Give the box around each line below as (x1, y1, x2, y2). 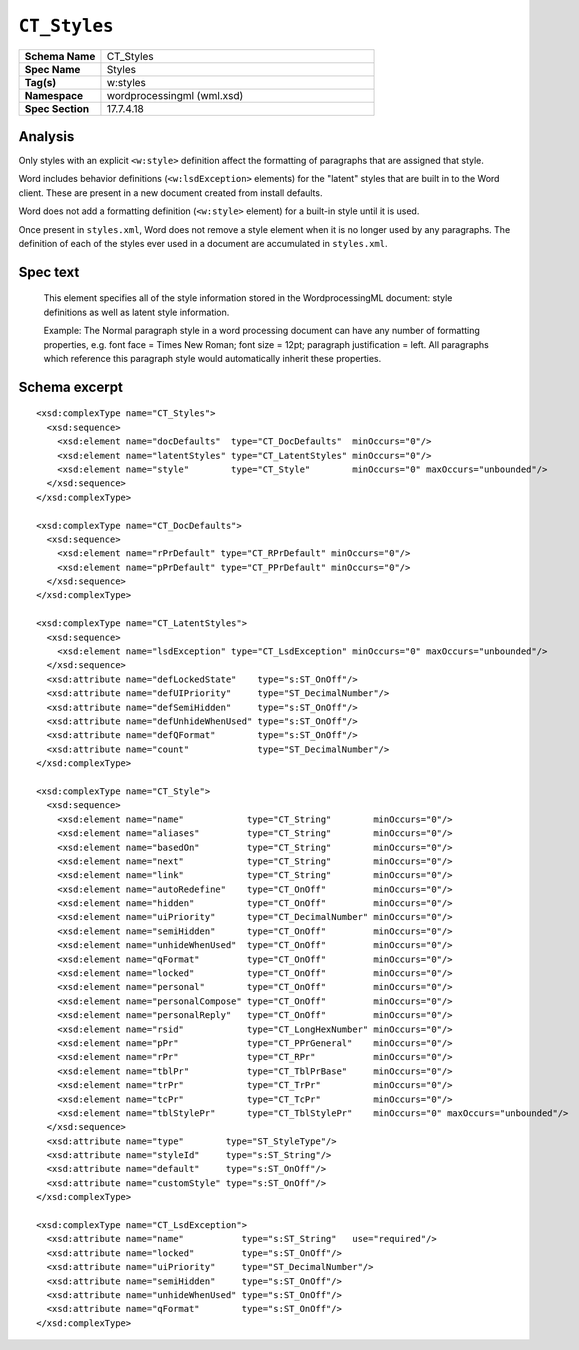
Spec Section (24, 101, 90, 115)
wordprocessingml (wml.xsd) (106, 88, 244, 102)
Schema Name (24, 49, 96, 63)
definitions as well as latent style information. (43, 306, 230, 318)
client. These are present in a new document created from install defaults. (18, 186, 323, 199)
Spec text (18, 263, 80, 280)
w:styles (106, 75, 147, 89)
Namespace (24, 88, 84, 102)
